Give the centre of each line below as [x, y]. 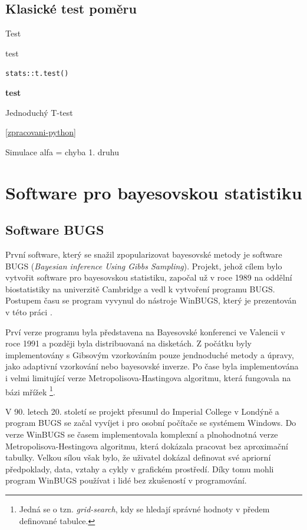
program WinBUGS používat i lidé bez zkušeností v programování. [126, 480]
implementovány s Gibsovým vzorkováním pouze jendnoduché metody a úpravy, [150, 354]
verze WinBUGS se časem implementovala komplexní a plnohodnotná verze [142, 434]
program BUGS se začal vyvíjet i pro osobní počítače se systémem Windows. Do [151, 423]
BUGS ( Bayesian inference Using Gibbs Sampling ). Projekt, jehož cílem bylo [144, 266]
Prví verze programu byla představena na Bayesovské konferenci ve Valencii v [145, 331]
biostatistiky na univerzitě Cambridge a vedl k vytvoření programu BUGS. [140, 289]
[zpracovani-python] [41, 132]
